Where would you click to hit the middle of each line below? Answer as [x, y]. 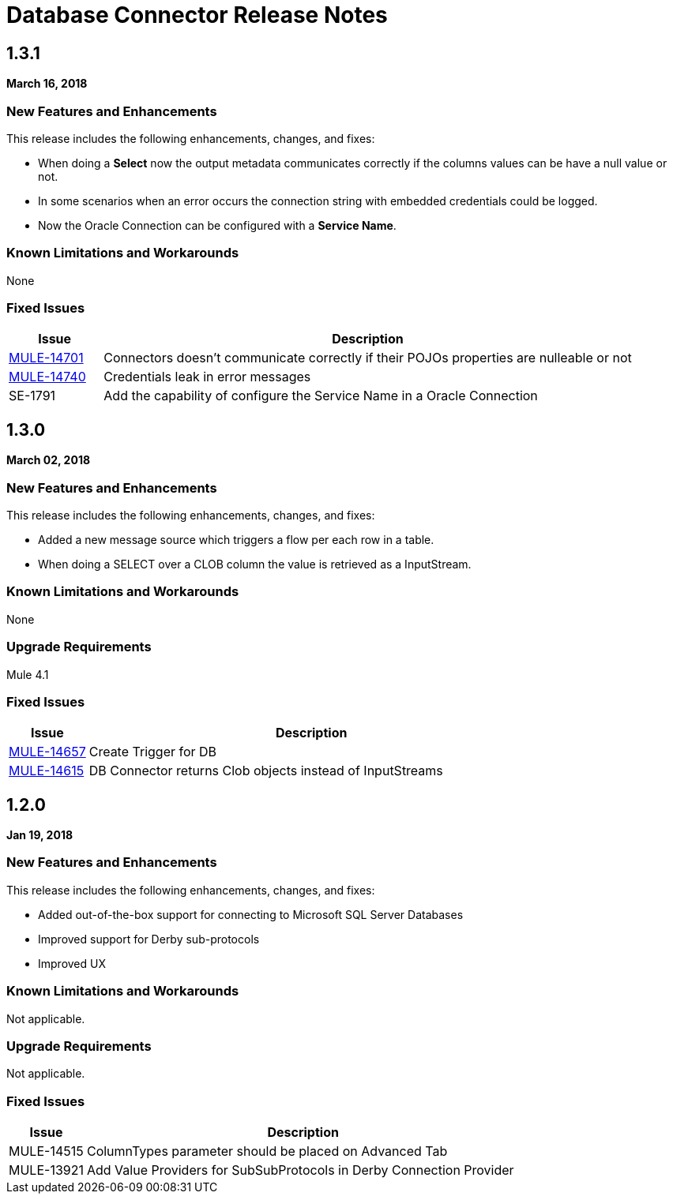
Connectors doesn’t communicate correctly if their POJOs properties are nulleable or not [368, 358]
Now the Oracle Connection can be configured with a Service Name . [217, 225]
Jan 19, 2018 [40, 835]
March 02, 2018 [49, 460]
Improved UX [72, 963]
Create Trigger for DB [153, 752]
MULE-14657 [47, 752]
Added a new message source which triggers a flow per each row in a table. [236, 540]
